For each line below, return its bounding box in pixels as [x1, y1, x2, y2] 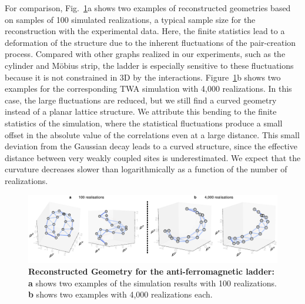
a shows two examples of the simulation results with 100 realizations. [28, 276, 277, 289]
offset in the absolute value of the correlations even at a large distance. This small [5, 128, 300, 141]
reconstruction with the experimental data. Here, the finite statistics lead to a [5, 25, 285, 37]
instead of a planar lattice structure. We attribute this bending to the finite [5, 105, 277, 118]
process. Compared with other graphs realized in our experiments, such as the [5, 48, 286, 60]
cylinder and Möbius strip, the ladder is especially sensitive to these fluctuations [5, 59, 294, 71]
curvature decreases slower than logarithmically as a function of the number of [5, 163, 287, 175]
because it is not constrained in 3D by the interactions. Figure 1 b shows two [5, 71, 281, 83]
